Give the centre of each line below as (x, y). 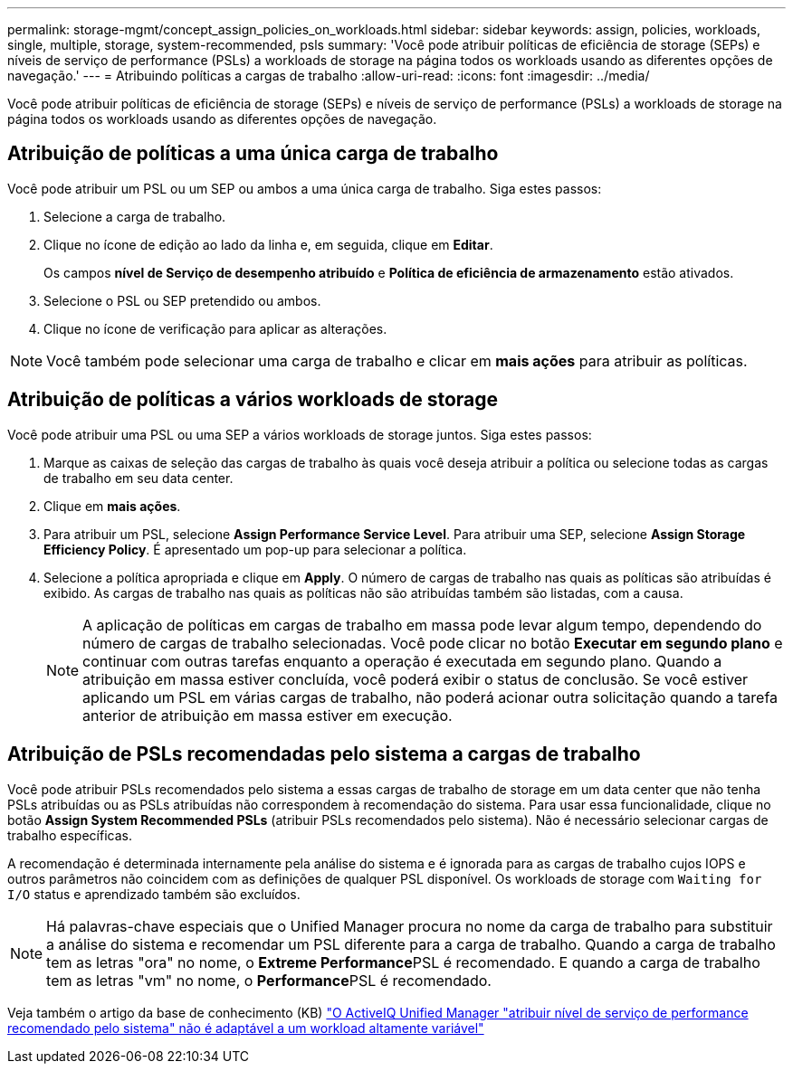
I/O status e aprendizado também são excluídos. (154, 894)
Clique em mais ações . (112, 506)
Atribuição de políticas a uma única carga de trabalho (253, 154)
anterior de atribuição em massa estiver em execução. (268, 715)
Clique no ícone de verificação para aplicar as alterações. (215, 328)
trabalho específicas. (70, 835)
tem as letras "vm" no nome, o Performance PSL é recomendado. (269, 980)
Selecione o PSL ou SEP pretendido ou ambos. (182, 300)
